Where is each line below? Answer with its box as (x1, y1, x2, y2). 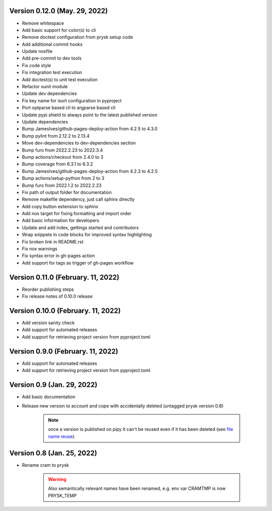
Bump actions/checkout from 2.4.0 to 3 (22, 154, 103, 160)
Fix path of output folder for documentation (22, 189, 112, 195)
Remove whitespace (22, 20, 64, 26)
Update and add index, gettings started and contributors (22, 224, 139, 230)
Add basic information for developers (22, 217, 99, 224)
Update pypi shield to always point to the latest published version (22, 111, 158, 118)
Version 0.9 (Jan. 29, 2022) (9, 380, 98, 389)
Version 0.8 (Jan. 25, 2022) (9, 449, 98, 458)
